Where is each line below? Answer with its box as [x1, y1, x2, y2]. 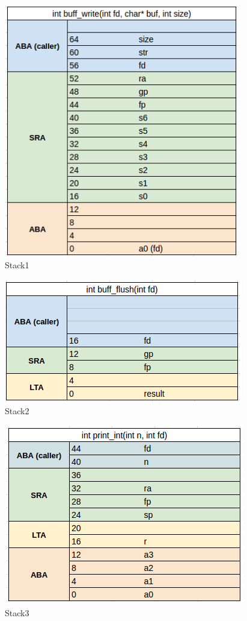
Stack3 [5, 606, 29, 619]
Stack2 [5, 404, 29, 417]
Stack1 [5, 258, 29, 271]
